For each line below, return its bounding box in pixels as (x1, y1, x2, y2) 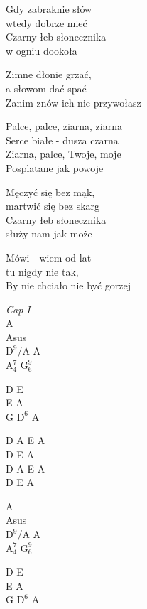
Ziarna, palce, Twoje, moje (6, 146, 121, 161)
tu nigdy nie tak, (6, 264, 79, 279)
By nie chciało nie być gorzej (6, 278, 131, 293)
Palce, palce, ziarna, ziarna (6, 119, 122, 134)
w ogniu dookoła (6, 43, 77, 58)
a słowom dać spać (6, 80, 87, 95)
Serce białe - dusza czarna (6, 132, 119, 147)
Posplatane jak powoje (6, 160, 104, 175)
